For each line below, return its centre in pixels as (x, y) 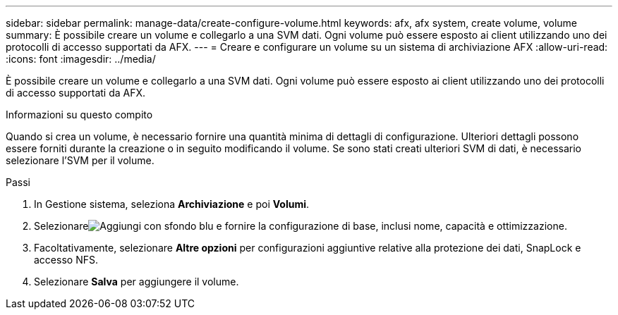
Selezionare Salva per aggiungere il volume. (137, 282)
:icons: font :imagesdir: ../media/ (81, 59)
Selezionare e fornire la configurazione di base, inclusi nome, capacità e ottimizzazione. (301, 226)
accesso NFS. (66, 260)
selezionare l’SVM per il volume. (80, 160)
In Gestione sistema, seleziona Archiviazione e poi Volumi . (172, 204)
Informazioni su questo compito (79, 115)
